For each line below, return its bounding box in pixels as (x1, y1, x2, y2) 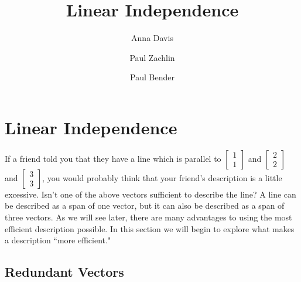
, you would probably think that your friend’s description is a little (42, 171, 282, 184)
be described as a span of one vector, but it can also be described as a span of (5, 199, 285, 212)
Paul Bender (130, 71, 175, 83)
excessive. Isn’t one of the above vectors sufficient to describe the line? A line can (5, 188, 296, 200)
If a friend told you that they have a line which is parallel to (5, 152, 221, 164)
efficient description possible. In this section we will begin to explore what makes (5, 222, 295, 235)
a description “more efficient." (5, 234, 111, 246)
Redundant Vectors (5, 263, 124, 281)
